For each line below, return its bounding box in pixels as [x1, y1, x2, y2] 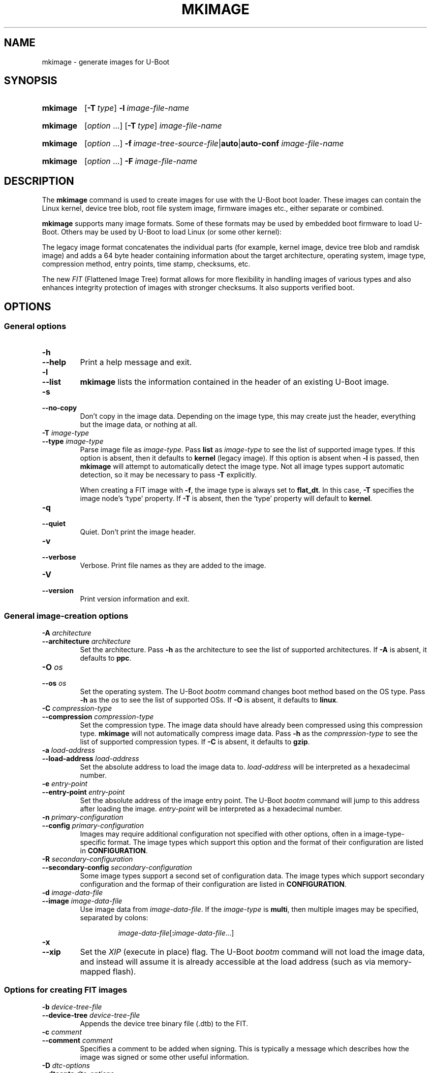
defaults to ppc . [80, 654, 131, 663]
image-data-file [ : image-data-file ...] [118, 929, 234, 938]
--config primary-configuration [42, 821, 144, 830]
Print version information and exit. [80, 594, 189, 603]
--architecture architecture [42, 637, 131, 646]
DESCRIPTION [4, 174, 74, 187]
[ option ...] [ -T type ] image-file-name [84, 121, 222, 131]
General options [4, 321, 66, 332]
